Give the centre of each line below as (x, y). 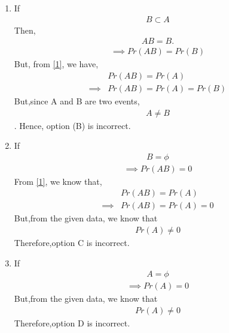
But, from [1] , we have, (56, 64)
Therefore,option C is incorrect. (72, 243)
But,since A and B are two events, (77, 100)
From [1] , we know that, (58, 181)
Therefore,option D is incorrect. (72, 322)
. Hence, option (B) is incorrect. (72, 125)
